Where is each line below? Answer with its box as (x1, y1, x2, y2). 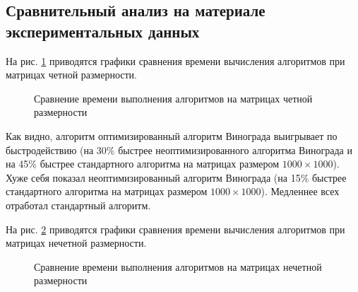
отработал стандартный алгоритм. (6, 197, 151, 212)
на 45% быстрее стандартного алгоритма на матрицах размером (6, 156, 280, 171)
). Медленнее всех (261, 184, 340, 199)
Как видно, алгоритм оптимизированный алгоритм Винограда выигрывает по (6, 128, 338, 143)
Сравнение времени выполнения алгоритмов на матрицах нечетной (34, 259, 322, 274)
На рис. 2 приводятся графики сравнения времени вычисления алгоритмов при (6, 221, 345, 236)
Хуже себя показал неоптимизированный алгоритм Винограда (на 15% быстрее (6, 170, 347, 185)
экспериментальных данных (6, 20, 200, 42)
